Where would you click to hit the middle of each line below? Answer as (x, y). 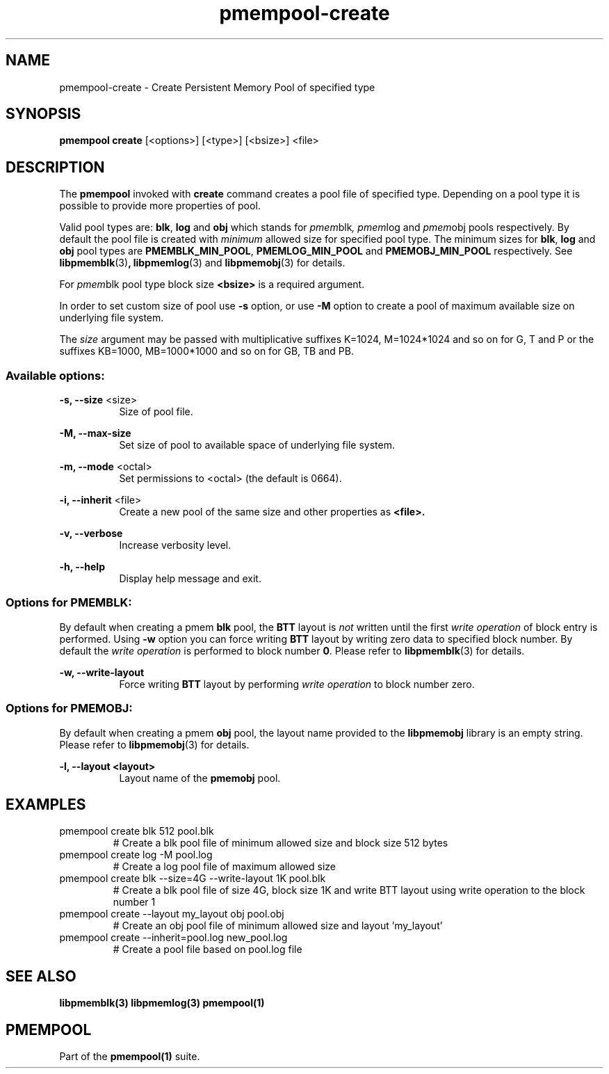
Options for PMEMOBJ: (69, 708)
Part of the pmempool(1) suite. (130, 1057)
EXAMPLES (46, 804)
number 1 (134, 902)
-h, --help (82, 567)
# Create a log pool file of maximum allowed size (224, 867)
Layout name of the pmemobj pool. (200, 778)
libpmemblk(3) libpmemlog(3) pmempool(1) (162, 1003)
